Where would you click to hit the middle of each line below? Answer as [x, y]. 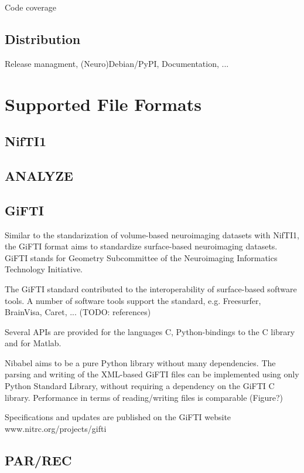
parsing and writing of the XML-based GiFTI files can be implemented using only [152, 374]
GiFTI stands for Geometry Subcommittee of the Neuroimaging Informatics [141, 257]
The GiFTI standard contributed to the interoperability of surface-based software [151, 288]
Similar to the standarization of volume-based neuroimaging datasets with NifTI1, [152, 234]
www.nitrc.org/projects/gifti [56, 428]
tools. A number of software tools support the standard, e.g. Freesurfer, [133, 300]
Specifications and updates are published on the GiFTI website [118, 417]
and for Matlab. [33, 343]
